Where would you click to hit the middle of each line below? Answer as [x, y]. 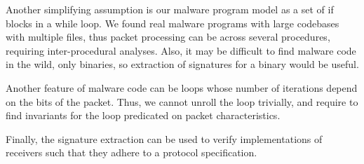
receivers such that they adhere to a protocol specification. [132, 152]
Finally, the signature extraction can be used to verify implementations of [164, 138]
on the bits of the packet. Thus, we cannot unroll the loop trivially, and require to [182, 101]
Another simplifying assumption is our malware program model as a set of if [170, 9]
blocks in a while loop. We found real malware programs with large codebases [173, 23]
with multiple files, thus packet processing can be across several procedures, [168, 37]
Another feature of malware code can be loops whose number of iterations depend [182, 87]
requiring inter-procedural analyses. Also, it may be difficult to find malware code [181, 50]
